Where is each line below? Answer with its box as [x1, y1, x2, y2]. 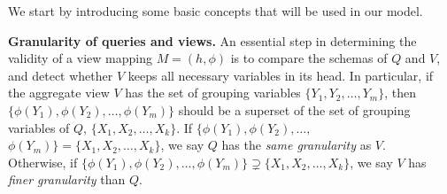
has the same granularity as [221, 136, 372, 154]
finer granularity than [8, 170, 126, 189]
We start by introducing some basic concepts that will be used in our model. [8, 2, 423, 19]
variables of [8, 118, 70, 136]
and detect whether [8, 66, 113, 84]
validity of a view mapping [8, 49, 152, 67]
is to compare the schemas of [230, 49, 388, 67]
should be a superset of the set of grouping [178, 100, 411, 119]
